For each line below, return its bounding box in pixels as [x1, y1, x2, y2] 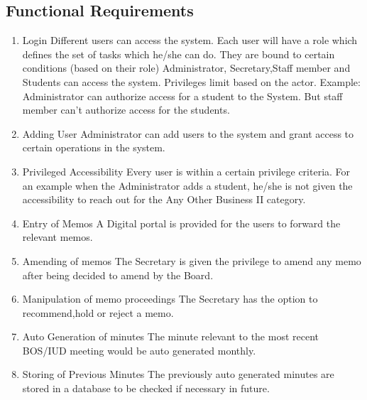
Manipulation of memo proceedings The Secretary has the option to [22, 291, 318, 306]
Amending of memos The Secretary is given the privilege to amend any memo [22, 253, 361, 268]
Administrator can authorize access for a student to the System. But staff [22, 88, 343, 103]
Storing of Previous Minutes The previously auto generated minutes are [22, 367, 334, 382]
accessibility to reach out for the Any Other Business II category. [22, 192, 306, 207]
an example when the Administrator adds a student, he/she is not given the [22, 178, 353, 193]
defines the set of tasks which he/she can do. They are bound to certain [22, 46, 335, 61]
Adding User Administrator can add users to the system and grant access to [22, 126, 354, 141]
